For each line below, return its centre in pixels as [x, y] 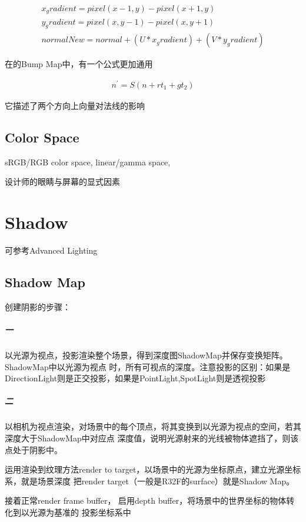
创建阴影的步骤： [38, 306]
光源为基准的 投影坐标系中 [80, 512]
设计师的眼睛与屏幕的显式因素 [62, 182]
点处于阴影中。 [34, 449]
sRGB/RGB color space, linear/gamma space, [88, 162]
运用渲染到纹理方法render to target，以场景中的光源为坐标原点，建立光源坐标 [153, 469]
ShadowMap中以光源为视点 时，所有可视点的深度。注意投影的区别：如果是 [148, 366]
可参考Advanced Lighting [51, 250]
